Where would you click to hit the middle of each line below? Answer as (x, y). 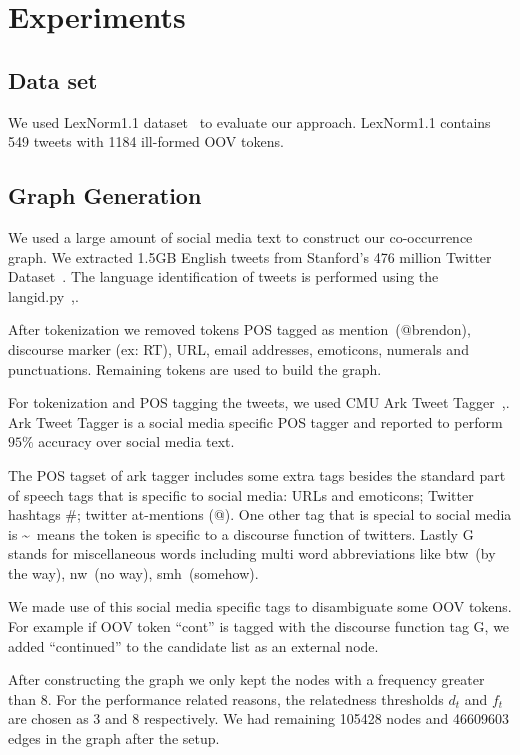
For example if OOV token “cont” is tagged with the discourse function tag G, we (259, 626)
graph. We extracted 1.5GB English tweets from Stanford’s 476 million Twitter (250, 256)
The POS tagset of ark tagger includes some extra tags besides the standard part (257, 474)
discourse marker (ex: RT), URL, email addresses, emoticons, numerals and (238, 348)
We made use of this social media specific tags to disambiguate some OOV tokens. (260, 606)
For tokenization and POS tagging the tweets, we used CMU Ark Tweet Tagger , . (259, 402)
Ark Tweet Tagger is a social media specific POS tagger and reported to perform (255, 421)
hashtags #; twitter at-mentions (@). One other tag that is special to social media (260, 514)
